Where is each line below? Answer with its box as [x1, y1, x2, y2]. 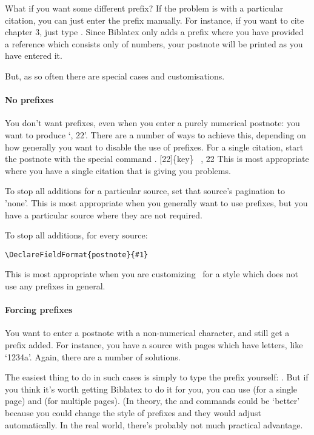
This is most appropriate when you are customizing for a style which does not [5, 268, 298, 280]
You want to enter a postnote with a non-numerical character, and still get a [5, 326, 290, 339]
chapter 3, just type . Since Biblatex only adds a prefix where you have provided [5, 25, 304, 38]
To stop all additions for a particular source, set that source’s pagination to [5, 184, 285, 197]
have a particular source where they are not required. [5, 208, 202, 221]
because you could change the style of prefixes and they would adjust [5, 406, 262, 419]
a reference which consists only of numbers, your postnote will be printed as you [5, 37, 303, 50]
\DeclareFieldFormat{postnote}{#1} [5, 250, 149, 259]
